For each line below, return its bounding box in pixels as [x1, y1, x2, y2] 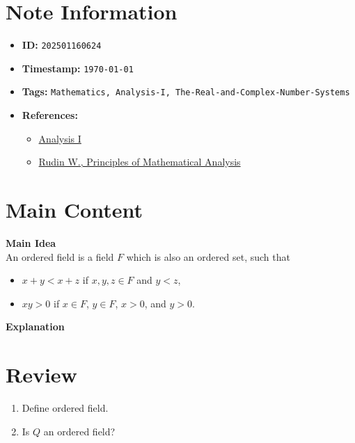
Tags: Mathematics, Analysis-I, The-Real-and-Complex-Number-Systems [22, 84, 350, 99]
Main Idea [6, 236, 56, 250]
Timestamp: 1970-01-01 [22, 61, 134, 75]
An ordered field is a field [6, 249, 114, 264]
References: [22, 108, 78, 122]
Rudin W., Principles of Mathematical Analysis [38, 154, 241, 169]
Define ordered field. [22, 401, 109, 415]
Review [6, 360, 77, 389]
